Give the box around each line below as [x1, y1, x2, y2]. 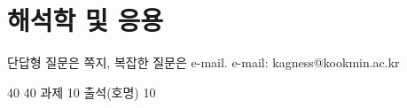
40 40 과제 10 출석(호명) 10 [7, 82, 156, 101]
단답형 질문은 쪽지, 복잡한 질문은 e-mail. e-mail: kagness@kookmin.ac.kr [7, 53, 400, 72]
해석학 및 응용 [7, 2, 164, 38]
